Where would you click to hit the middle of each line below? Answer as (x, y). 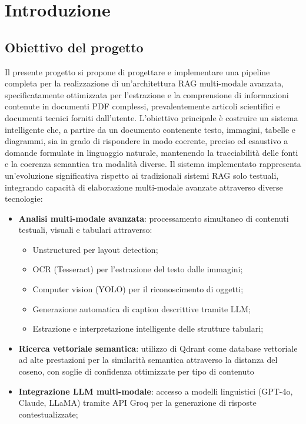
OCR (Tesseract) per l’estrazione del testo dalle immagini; (138, 269)
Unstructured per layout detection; (95, 249)
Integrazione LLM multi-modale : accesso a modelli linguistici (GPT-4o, (156, 391)
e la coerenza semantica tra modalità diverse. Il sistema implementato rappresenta (153, 164)
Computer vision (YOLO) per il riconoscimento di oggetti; (138, 289)
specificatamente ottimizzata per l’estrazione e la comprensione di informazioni (147, 94)
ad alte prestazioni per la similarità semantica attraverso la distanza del (148, 360)
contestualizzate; (48, 414)
